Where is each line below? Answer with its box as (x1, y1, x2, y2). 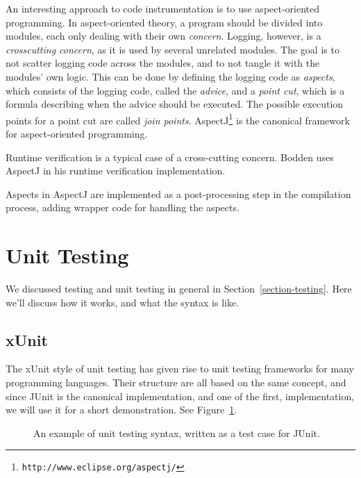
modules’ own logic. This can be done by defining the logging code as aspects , (6, 69, 335, 83)
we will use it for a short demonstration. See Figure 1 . (6, 402, 237, 417)
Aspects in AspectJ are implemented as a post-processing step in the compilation (6, 186, 351, 201)
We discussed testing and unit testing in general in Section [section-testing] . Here (6, 281, 352, 296)
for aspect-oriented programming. (6, 126, 148, 140)
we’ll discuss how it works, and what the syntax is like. (6, 295, 240, 309)
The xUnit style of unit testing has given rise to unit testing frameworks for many (6, 361, 354, 376)
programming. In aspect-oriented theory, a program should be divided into (6, 15, 323, 29)
